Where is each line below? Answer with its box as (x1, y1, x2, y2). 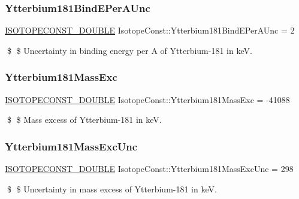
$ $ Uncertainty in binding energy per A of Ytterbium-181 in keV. (7, 44, 252, 56)
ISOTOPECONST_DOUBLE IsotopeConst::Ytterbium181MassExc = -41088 (5, 93, 290, 105)
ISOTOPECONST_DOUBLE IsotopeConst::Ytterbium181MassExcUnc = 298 (5, 162, 294, 175)
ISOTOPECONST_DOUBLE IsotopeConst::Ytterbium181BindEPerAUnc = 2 (5, 24, 295, 37)
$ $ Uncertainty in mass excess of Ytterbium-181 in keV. (7, 182, 217, 195)
